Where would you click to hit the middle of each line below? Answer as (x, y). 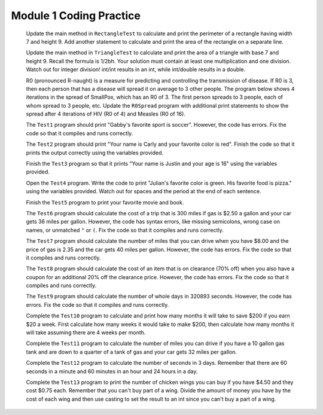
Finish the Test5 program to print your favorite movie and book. (105, 202)
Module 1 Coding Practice (76, 16)
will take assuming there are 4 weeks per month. (86, 332)
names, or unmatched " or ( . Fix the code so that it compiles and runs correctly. (125, 230)
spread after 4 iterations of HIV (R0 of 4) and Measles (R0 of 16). (106, 114)
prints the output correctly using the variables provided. (95, 152)
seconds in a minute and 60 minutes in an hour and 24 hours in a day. (112, 371)
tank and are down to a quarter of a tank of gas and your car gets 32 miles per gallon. (132, 352)
